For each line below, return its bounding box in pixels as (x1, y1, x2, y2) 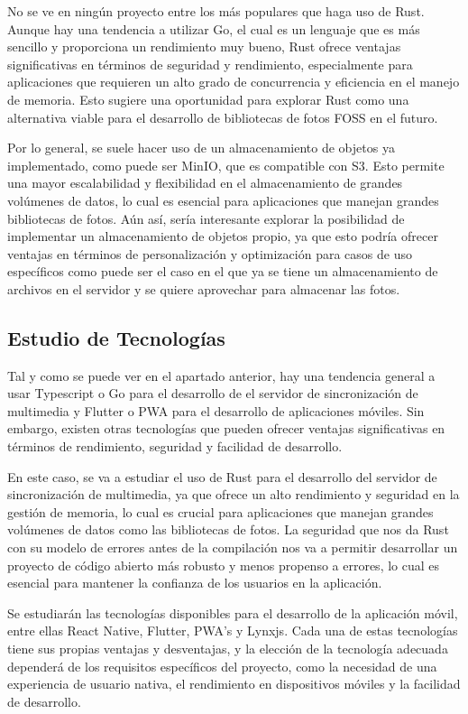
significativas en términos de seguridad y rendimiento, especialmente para (7, 54, 413, 73)
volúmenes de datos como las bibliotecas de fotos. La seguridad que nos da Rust (7, 520, 449, 539)
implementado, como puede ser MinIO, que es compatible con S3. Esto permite (7, 155, 445, 174)
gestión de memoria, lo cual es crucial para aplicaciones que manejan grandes (7, 502, 434, 521)
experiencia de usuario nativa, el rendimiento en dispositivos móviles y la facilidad (7, 674, 461, 693)
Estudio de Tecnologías (7, 323, 225, 351)
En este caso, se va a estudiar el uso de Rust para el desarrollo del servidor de (7, 467, 437, 486)
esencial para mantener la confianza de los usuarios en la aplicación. (7, 573, 382, 592)
